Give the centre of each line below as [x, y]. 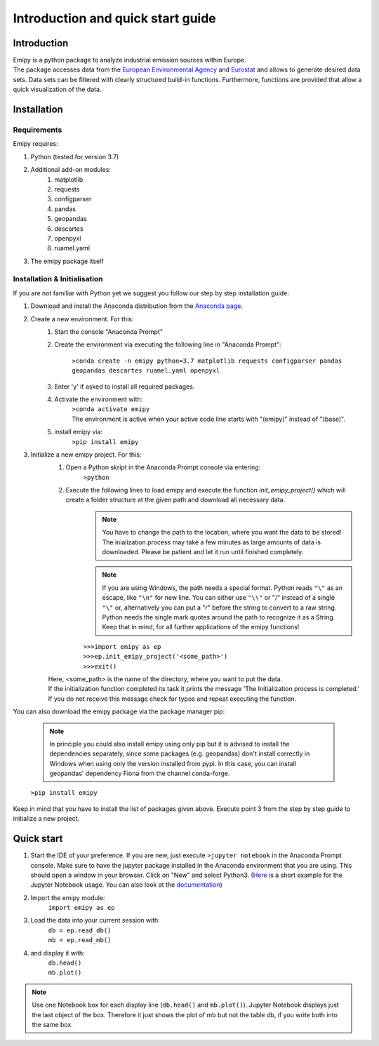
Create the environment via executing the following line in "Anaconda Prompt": [168, 344]
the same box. [52, 1025]
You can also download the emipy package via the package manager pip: [119, 711]
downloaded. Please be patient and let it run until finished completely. [203, 552]
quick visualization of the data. [57, 89]
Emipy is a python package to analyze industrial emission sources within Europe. [129, 60]
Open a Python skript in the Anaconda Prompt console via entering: [163, 467]
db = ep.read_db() [80, 930]
